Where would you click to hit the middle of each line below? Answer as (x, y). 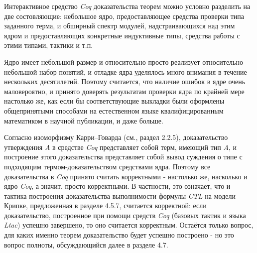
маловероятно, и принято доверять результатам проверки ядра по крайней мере (124, 91)
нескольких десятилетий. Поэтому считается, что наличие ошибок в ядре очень (125, 81)
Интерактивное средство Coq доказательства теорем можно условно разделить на (127, 6)
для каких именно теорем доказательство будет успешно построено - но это (119, 235)
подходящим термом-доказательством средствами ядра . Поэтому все (107, 166)
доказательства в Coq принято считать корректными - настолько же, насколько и (126, 176)
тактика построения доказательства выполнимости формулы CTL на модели (120, 195)
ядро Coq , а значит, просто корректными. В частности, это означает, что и (117, 186)
